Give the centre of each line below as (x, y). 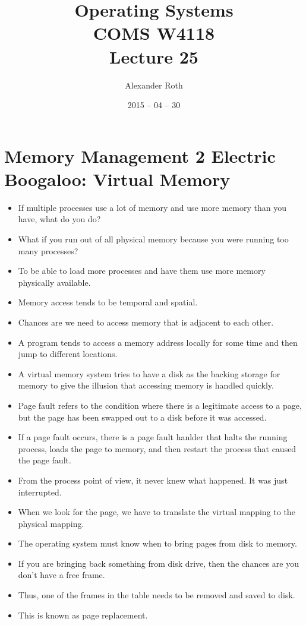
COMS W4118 (154, 33)
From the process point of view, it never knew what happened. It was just (153, 480)
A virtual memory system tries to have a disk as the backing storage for (149, 373)
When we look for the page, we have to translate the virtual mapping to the (157, 512)
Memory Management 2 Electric (140, 155)
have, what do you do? (59, 219)
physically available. (54, 282)
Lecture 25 (154, 56)
